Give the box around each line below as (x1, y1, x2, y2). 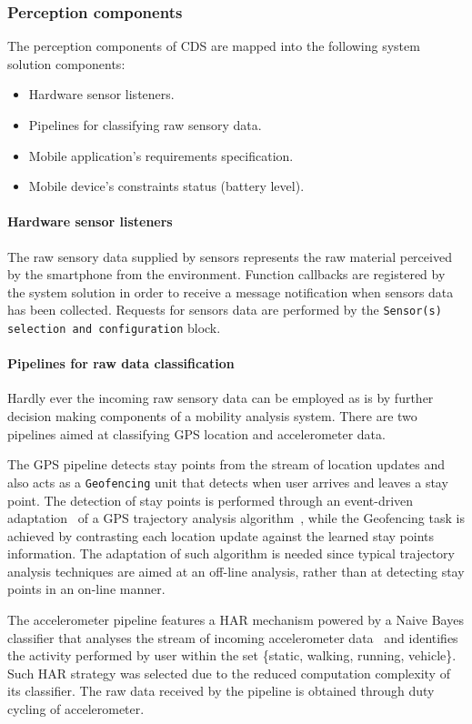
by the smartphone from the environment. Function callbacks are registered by (7, 265, 446, 284)
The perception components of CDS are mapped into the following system (7, 36, 420, 55)
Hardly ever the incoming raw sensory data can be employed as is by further (7, 388, 434, 407)
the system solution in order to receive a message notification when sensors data (7, 282, 454, 301)
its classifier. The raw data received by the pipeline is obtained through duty (7, 681, 435, 700)
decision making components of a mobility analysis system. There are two (7, 407, 417, 426)
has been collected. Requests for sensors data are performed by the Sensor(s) (7, 300, 442, 319)
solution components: (7, 54, 126, 73)
